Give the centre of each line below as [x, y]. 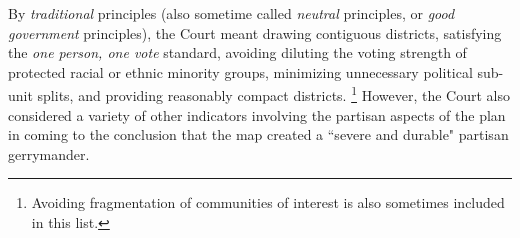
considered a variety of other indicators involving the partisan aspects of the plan [257, 114]
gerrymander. [49, 153]
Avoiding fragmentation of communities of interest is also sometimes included [268, 202]
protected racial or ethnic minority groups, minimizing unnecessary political [240, 71]
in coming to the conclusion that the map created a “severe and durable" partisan [258, 134]
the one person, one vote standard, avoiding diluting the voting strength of [237, 52]
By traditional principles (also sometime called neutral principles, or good [231, 13]
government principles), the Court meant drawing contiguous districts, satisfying [255, 32]
